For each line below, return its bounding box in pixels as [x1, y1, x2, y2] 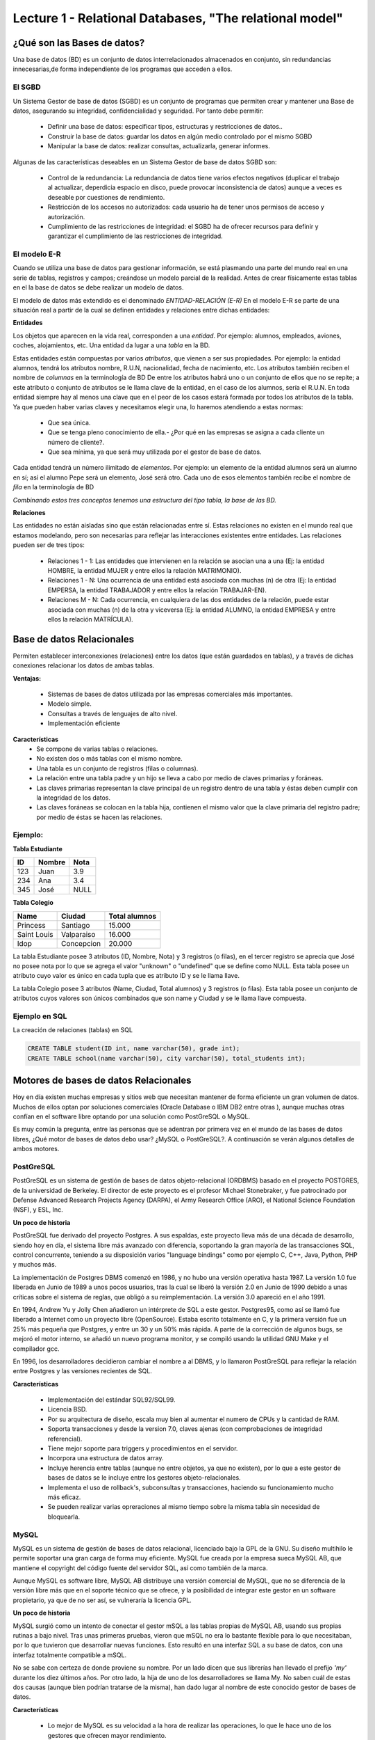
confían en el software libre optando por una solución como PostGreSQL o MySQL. [12, 1112, 250, 1121]
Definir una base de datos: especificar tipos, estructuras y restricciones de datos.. [47, 122, 283, 131]
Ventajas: [12, 674, 42, 682]
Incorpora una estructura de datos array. [47, 1454, 164, 1462]
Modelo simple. [47, 699, 92, 708]
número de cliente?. [47, 438, 105, 446]
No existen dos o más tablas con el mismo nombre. [36, 754, 183, 763]
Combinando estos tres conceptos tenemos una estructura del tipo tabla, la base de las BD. [12, 496, 277, 504]
